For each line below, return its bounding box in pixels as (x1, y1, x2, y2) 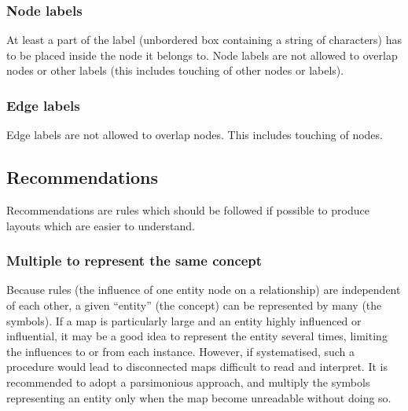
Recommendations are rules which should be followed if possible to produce (6, 202, 369, 218)
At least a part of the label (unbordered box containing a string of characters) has (6, 31, 402, 48)
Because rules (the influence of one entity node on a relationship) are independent (6, 281, 401, 298)
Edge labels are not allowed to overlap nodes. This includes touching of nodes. (6, 127, 383, 143)
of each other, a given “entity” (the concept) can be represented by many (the (6, 297, 382, 314)
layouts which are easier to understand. (6, 217, 195, 233)
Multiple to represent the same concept (6, 251, 263, 270)
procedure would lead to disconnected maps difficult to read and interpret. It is (6, 358, 388, 375)
